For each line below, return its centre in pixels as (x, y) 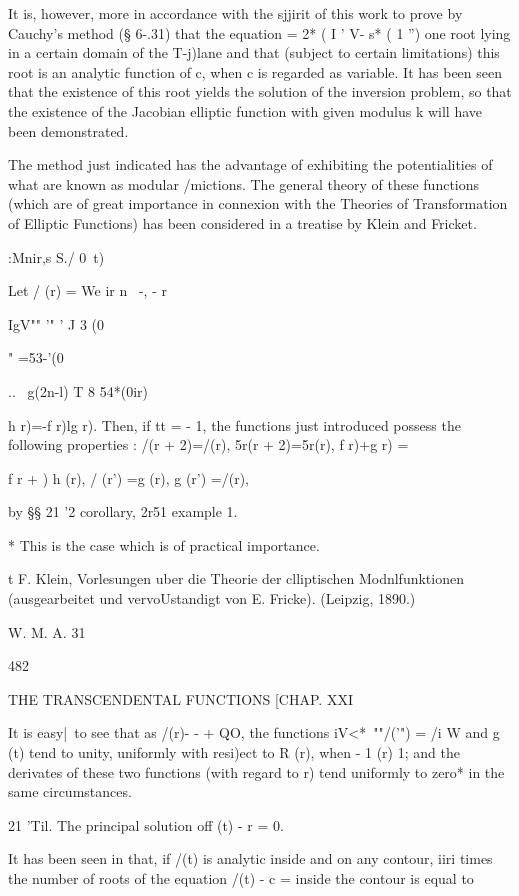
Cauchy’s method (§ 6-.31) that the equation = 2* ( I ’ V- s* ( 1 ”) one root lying (259, 32)
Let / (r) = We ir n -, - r (87, 290)
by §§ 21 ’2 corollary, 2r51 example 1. (123, 511)
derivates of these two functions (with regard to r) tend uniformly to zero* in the (256, 771)
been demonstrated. (68, 130)
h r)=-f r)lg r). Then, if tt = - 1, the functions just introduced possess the (234, 424)
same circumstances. (70, 791)
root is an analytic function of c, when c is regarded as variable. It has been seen (255, 71)
